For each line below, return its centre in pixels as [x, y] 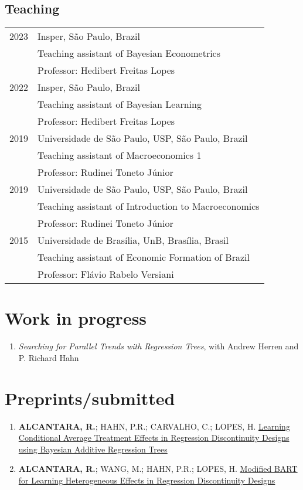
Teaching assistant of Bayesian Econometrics [129, 53]
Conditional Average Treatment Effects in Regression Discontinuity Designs [154, 438]
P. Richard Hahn [49, 357]
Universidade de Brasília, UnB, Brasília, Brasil [133, 240]
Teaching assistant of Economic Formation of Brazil [144, 257]
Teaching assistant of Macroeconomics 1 [120, 155]
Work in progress [76, 318]
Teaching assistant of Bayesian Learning [120, 104]
